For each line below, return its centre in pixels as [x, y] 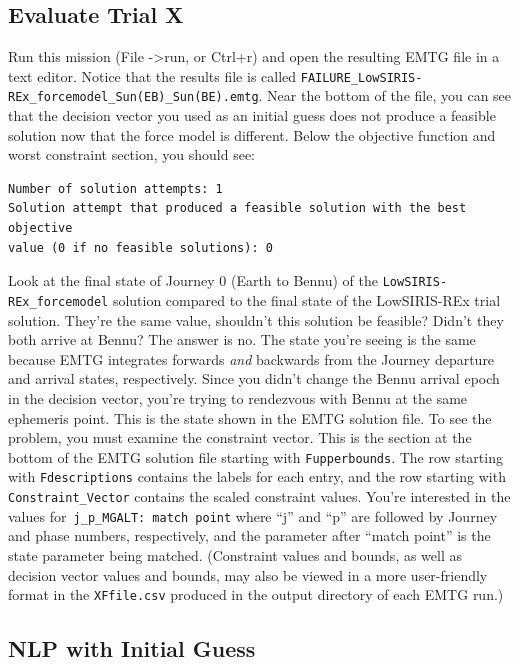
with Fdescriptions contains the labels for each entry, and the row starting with [257, 476]
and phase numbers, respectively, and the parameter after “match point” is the [249, 535]
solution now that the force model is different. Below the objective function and [252, 134]
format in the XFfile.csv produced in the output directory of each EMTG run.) [256, 594]
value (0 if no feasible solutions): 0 [140, 247]
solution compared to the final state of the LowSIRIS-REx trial [306, 299]
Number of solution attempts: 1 [115, 188]
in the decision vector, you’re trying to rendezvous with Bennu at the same [238, 397]
